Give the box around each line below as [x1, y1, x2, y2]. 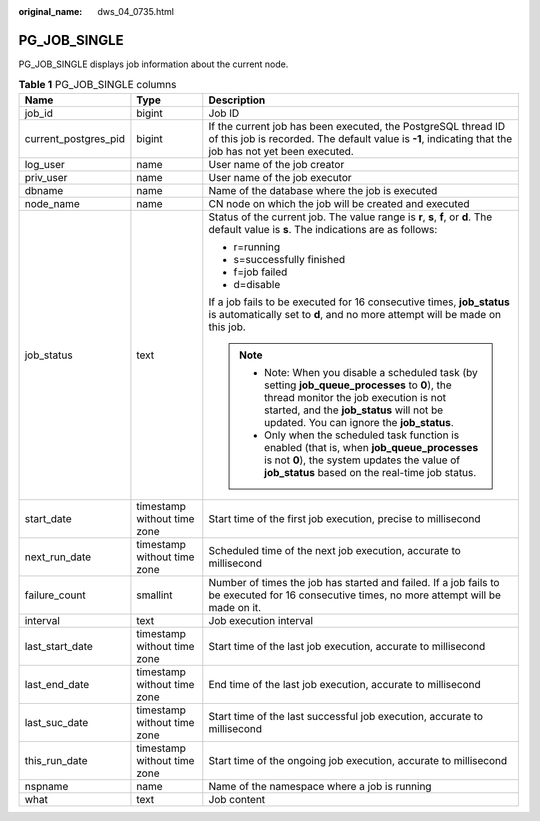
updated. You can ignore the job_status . [263, 415, 454, 429]
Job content [208, 792, 266, 806]
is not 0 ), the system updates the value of [263, 453, 460, 467]
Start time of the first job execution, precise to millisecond [208, 511, 481, 525]
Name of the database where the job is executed [208, 183, 438, 197]
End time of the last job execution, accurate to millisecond [208, 677, 482, 691]
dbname [24, 183, 64, 197]
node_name [24, 196, 80, 210]
